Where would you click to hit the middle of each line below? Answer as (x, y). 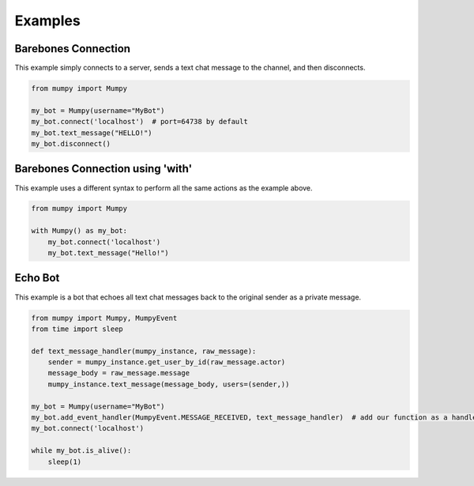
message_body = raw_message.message (118, 373)
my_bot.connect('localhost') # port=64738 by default (139, 122)
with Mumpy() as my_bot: (79, 231)
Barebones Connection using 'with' (103, 169)
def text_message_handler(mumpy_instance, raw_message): (144, 351)
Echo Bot (37, 278)
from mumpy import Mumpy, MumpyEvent (104, 318)
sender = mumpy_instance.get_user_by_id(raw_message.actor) (167, 362)
